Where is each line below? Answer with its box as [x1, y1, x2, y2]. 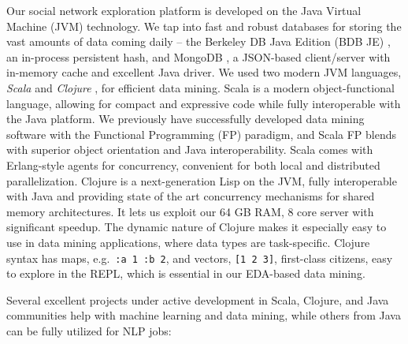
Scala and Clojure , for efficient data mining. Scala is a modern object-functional [6, 79, 395, 95]
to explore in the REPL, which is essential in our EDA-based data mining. [6, 265, 365, 282]
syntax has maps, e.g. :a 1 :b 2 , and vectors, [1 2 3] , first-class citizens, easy [6, 249, 393, 266]
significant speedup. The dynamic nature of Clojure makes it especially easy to [6, 219, 387, 235]
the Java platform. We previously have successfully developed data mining [6, 110, 365, 127]
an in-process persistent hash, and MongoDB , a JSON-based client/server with [6, 48, 391, 65]
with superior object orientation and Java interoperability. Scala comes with [6, 141, 373, 158]
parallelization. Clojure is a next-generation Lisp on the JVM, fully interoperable [6, 172, 397, 189]
